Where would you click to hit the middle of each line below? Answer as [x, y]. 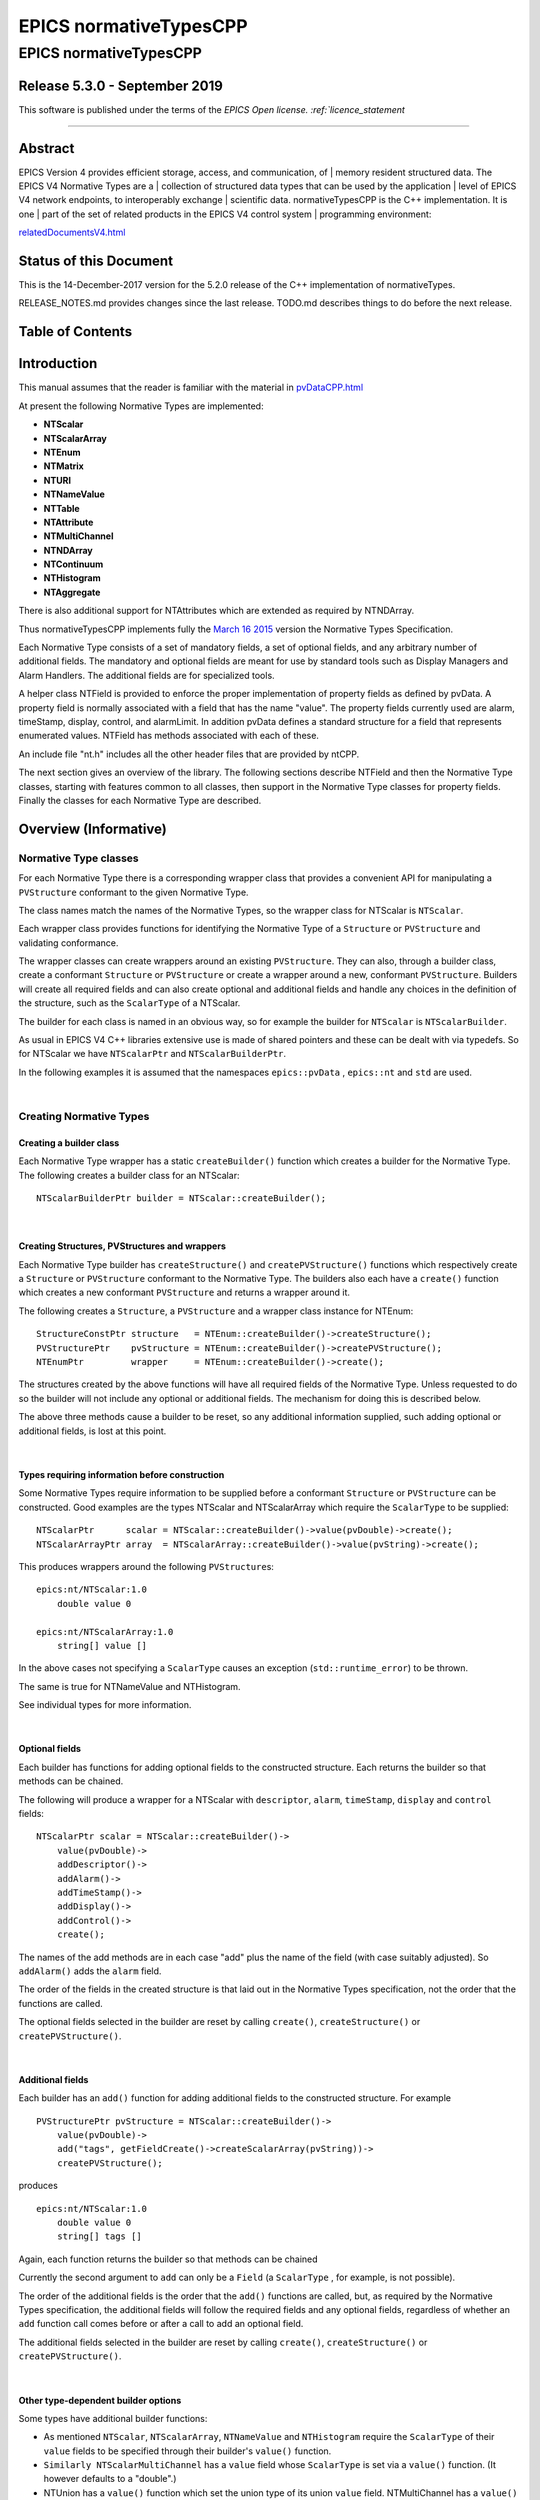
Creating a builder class [69, 1142]
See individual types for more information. [105, 1705]
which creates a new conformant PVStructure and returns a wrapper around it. [184, 1292]
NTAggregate [72, 592]
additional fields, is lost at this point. [92, 1431]
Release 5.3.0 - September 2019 [121, 85]
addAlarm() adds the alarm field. [90, 1971]
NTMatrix [63, 466]
